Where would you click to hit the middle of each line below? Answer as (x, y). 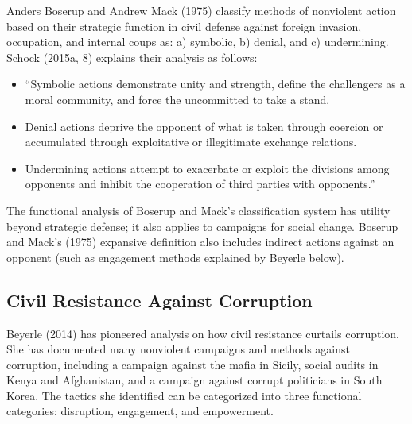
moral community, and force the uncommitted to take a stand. (177, 99)
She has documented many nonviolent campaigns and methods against (178, 349)
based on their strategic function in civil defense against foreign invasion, (184, 26)
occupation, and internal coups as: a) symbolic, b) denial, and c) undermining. (198, 42)
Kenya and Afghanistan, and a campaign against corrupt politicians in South (194, 380)
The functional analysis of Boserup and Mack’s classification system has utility (198, 210)
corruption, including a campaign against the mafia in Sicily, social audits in (192, 364)
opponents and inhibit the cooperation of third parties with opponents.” (200, 184)
